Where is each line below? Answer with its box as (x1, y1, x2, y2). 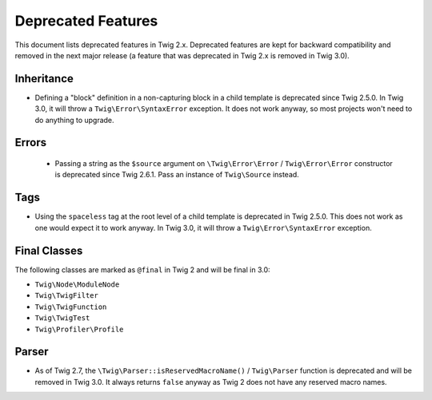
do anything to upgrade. (34, 115, 115, 125)
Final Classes (14, 244, 83, 257)
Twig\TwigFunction (34, 302, 107, 311)
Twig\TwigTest (34, 314, 90, 323)
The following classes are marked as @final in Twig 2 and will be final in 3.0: (14, 264, 271, 275)
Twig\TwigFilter (34, 291, 99, 300)
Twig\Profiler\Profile (34, 324, 124, 334)
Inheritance (14, 72, 74, 85)
